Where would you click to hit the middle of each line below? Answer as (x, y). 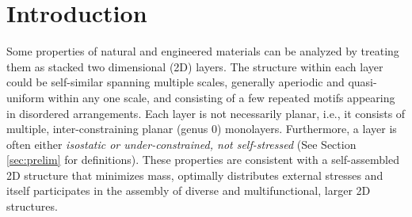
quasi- (362, 82)
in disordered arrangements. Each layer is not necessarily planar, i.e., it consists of (206, 113)
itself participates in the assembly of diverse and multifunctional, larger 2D (189, 190)
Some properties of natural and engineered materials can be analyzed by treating (203, 51)
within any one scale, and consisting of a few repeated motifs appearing (221, 97)
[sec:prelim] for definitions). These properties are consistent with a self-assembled (203, 160)
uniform (25, 97)
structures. (32, 206)
